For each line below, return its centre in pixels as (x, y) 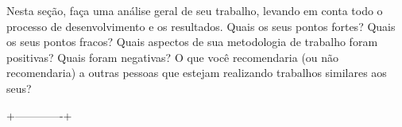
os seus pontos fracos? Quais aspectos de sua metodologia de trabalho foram (192, 42)
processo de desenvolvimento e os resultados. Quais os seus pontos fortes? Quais (201, 26)
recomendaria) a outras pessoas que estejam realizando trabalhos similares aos (197, 73)
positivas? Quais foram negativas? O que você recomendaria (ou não (173, 57)
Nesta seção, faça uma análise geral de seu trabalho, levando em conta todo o (195, 10)
